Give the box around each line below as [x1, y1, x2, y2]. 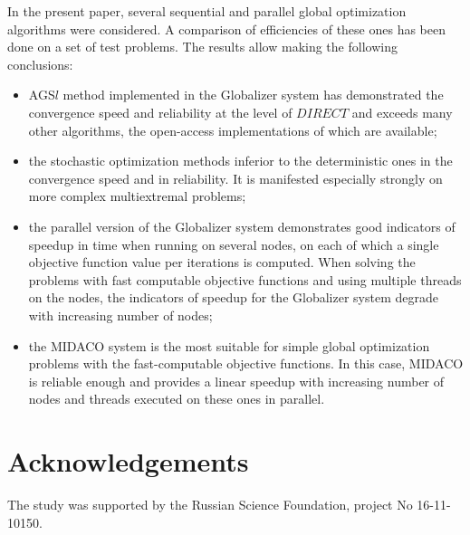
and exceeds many [351, 102, 453, 121]
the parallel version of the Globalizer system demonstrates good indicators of [28, 216, 456, 235]
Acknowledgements [7, 443, 249, 480]
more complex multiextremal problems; [28, 186, 246, 205]
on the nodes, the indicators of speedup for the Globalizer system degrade [28, 288, 438, 307]
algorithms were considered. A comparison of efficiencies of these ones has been [7, 19, 446, 38]
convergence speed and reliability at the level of [28, 102, 293, 121]
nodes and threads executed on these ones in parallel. [28, 389, 325, 408]
